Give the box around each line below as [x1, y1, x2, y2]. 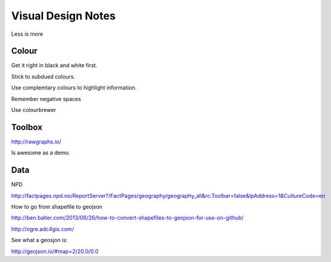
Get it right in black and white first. [11, 62, 98, 69]
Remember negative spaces [11, 95, 81, 102]
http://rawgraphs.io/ [11, 138, 62, 145]
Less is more [11, 30, 44, 38]
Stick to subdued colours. [11, 73, 76, 80]
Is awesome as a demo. [11, 149, 70, 157]
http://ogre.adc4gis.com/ [11, 225, 74, 232]
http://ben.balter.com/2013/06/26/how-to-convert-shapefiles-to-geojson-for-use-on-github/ [11, 214, 244, 221]
